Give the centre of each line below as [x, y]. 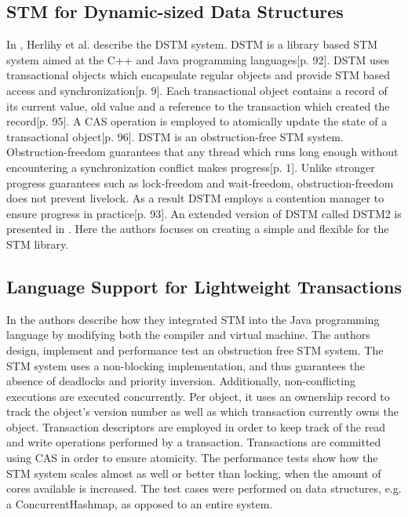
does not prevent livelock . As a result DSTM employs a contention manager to [195, 198]
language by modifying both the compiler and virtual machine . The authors [188, 335]
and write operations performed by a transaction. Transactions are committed [194, 442]
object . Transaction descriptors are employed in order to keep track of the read [196, 426]
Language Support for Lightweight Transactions [204, 286]
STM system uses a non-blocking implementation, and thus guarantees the [186, 365]
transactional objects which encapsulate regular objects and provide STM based [199, 75]
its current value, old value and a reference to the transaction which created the [198, 106]
